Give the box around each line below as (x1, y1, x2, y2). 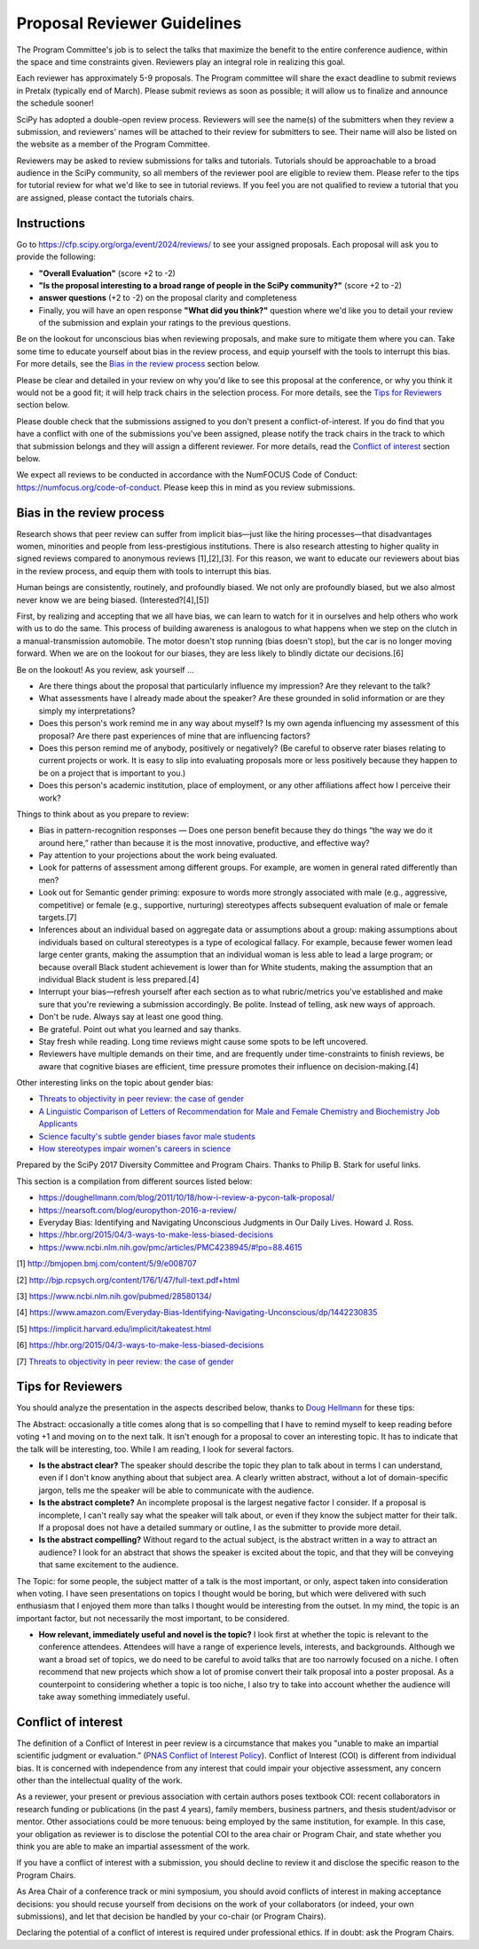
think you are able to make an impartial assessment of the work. (16, 1842, 250, 1852)
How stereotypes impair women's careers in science (38, 1143, 231, 1154)
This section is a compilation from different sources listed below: (16, 1176, 253, 1187)
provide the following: (16, 251, 97, 262)
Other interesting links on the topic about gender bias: (16, 1077, 214, 1088)
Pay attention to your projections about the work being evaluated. (38, 850, 279, 861)
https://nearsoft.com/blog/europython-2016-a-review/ (38, 1204, 237, 1215)
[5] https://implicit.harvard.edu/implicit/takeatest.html (16, 1323, 212, 1334)
